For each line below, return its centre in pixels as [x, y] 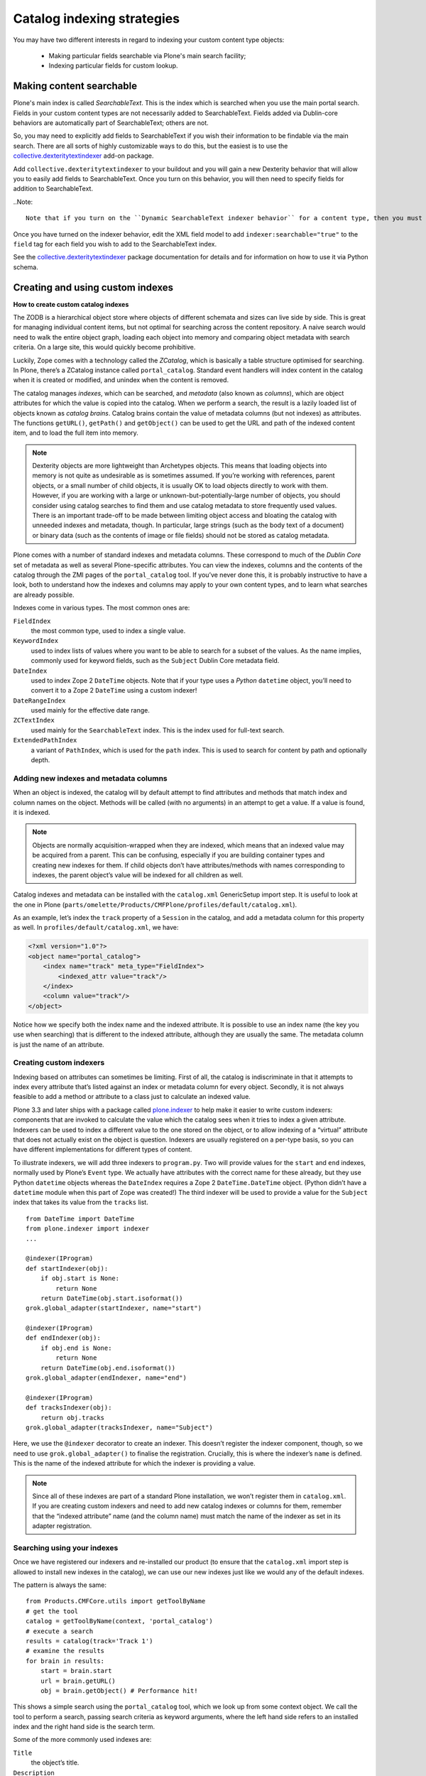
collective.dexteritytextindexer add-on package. [83, 156]
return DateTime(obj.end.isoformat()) [108, 1368]
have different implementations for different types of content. [103, 1149]
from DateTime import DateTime [80, 1219]
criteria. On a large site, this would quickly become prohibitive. [104, 347]
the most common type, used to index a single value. [108, 630]
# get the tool [52, 1611]
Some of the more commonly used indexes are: [82, 1740]
